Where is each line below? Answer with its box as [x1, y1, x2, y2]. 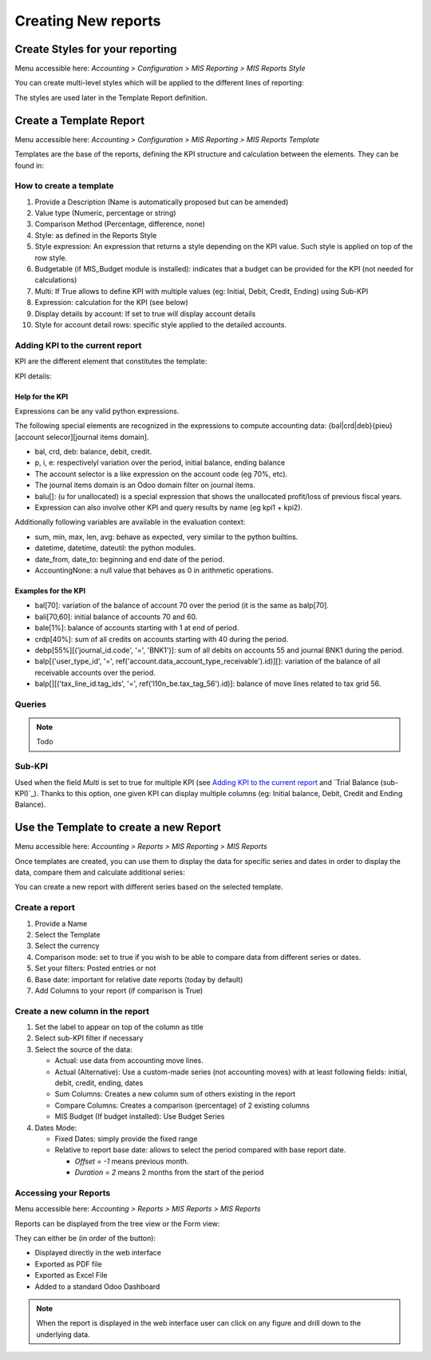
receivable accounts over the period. [34, 668, 156, 677]
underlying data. [36, 1330, 91, 1339]
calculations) [34, 276, 77, 285]
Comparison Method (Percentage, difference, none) [34, 220, 205, 229]
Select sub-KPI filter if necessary [34, 1033, 144, 1043]
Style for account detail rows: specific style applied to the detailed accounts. [34, 319, 287, 329]
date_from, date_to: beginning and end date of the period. [34, 554, 225, 564]
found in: [14, 161, 44, 170]
